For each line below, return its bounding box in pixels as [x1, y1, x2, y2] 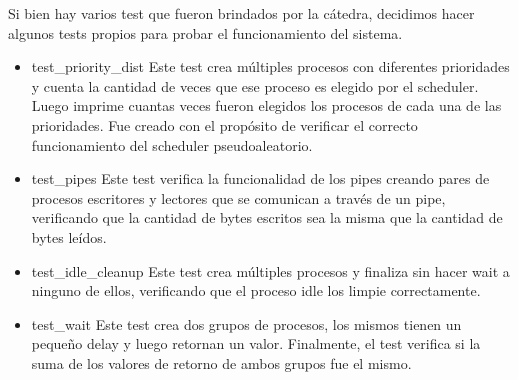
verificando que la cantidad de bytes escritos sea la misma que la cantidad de [31, 207, 503, 228]
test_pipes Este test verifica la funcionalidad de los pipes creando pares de [31, 168, 490, 189]
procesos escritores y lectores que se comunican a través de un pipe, [31, 187, 446, 208]
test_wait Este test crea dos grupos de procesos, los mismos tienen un [31, 313, 462, 334]
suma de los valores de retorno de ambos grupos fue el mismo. [31, 352, 412, 373]
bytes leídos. [31, 226, 107, 247]
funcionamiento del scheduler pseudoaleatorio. [31, 134, 313, 155]
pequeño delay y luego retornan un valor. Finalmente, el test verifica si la [31, 333, 481, 354]
